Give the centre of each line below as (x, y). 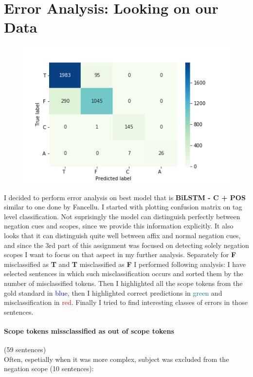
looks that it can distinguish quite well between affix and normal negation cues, (122, 235)
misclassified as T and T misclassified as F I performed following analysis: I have (125, 264)
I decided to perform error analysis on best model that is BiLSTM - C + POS (125, 197)
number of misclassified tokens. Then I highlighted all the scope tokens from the (123, 283)
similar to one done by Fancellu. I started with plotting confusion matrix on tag (123, 207)
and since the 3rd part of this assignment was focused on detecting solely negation (126, 245)
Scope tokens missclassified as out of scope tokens (89, 330)
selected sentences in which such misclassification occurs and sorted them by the (124, 273)
